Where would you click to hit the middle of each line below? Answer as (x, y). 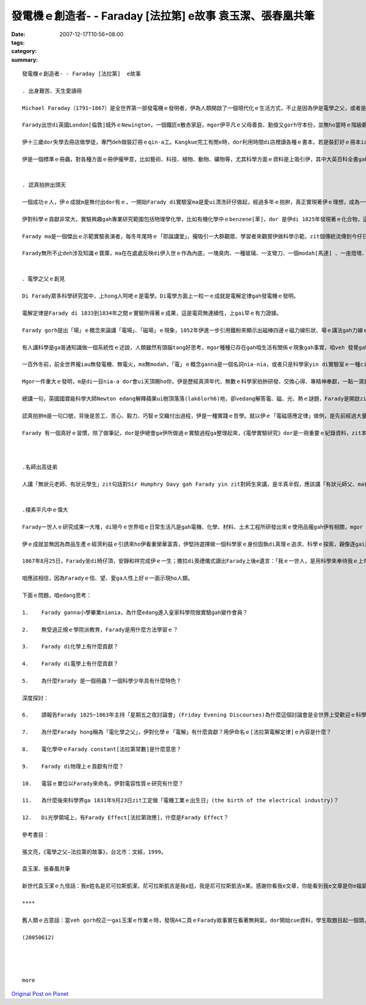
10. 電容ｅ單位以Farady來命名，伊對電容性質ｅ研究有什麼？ (103, 783)
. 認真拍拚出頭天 (44, 185)
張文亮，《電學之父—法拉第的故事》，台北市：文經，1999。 (95, 852)
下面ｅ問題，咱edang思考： (57, 595)
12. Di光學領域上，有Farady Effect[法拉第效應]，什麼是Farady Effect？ (125, 818)
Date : (18, 34)
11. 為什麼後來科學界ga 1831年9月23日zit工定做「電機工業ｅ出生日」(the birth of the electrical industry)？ (181, 801)
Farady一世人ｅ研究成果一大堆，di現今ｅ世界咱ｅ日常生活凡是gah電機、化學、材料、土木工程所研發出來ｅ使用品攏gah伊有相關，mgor (192, 527)
